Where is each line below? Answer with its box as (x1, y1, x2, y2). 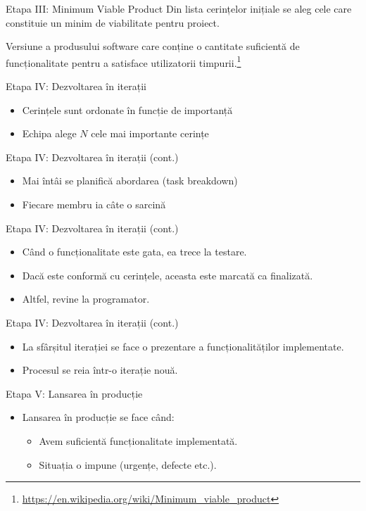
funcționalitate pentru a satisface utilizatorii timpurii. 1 (6, 53, 241, 70)
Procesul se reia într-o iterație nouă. (22, 362, 178, 377)
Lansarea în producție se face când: (22, 410, 175, 424)
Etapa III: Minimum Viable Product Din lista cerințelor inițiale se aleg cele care (6, 1, 352, 15)
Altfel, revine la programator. (22, 291, 150, 306)
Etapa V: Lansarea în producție (6, 386, 143, 400)
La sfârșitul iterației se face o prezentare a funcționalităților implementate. (22, 339, 344, 353)
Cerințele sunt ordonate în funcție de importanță (22, 102, 233, 117)
